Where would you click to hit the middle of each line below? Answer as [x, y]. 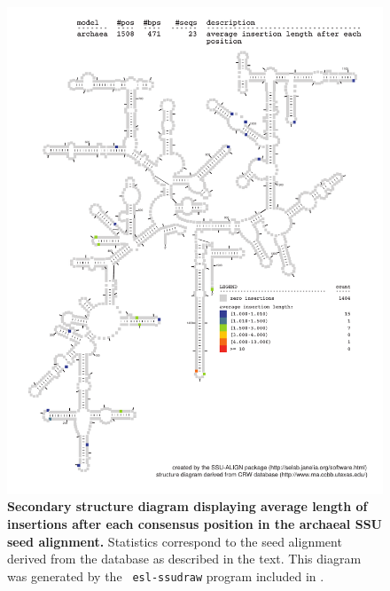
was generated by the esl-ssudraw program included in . [166, 575]
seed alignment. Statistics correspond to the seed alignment [175, 541]
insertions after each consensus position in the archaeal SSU [195, 524]
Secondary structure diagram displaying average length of [187, 506]
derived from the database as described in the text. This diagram [184, 559]
